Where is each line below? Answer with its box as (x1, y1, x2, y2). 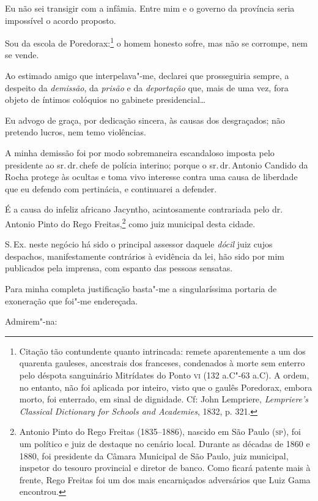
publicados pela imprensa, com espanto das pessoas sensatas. (5, 262, 233, 274)
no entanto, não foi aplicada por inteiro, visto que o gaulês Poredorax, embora (19, 380, 312, 393)
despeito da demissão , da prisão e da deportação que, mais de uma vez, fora (5, 81, 289, 94)
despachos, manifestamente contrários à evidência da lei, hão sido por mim (5, 249, 285, 262)
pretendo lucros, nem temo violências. (5, 126, 146, 138)
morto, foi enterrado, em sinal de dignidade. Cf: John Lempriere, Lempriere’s (19, 393, 309, 405)
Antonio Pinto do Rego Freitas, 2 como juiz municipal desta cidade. (5, 215, 256, 230)
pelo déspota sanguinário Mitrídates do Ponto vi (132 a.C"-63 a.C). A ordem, (19, 368, 309, 381)
